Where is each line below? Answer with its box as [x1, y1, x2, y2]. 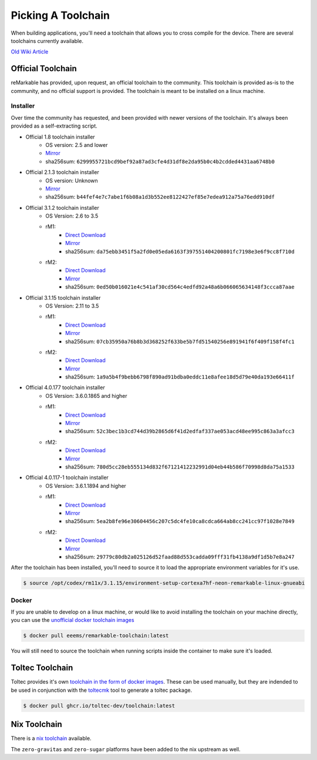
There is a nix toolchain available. [11, 735, 92, 742]
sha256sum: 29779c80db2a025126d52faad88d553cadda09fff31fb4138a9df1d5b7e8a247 [65, 553, 295, 560]
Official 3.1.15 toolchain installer [25, 294, 101, 301]
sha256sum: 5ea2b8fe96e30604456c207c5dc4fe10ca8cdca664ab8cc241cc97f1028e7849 [65, 518, 295, 525]
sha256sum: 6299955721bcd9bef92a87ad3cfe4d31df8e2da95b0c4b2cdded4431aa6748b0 [45, 158, 275, 165]
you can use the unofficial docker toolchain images [11, 617, 134, 624]
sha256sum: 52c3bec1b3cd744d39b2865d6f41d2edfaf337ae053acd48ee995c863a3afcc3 [65, 428, 295, 435]
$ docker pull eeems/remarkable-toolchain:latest [23, 632, 169, 639]
